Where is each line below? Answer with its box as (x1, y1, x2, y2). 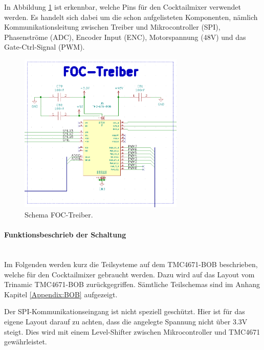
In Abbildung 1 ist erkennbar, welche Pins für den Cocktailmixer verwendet (4, 2, 241, 12)
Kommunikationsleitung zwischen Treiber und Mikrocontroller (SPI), (4, 21, 221, 32)
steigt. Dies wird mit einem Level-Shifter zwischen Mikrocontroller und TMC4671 (4, 326, 260, 337)
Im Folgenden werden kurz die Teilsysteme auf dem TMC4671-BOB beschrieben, (4, 259, 258, 270)
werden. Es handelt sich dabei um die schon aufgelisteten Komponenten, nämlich (4, 11, 258, 22)
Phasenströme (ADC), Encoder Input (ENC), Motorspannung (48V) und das (4, 31, 246, 42)
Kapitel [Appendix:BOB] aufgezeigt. (4, 289, 118, 299)
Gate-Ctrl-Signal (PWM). (4, 41, 85, 52)
